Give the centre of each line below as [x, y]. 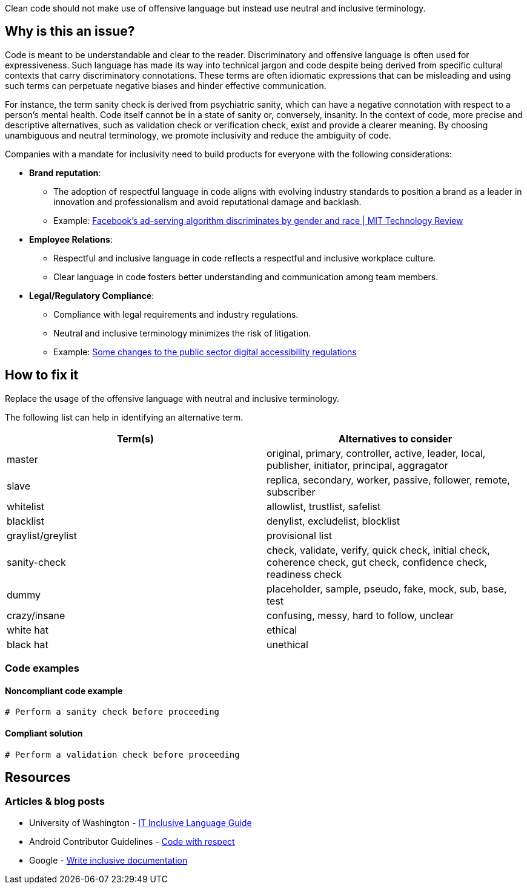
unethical [287, 644]
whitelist [26, 506]
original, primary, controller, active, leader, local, [376, 453]
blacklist [26, 521]
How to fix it [42, 375]
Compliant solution [44, 733]
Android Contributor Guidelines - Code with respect [132, 841]
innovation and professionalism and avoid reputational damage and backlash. [207, 202]
